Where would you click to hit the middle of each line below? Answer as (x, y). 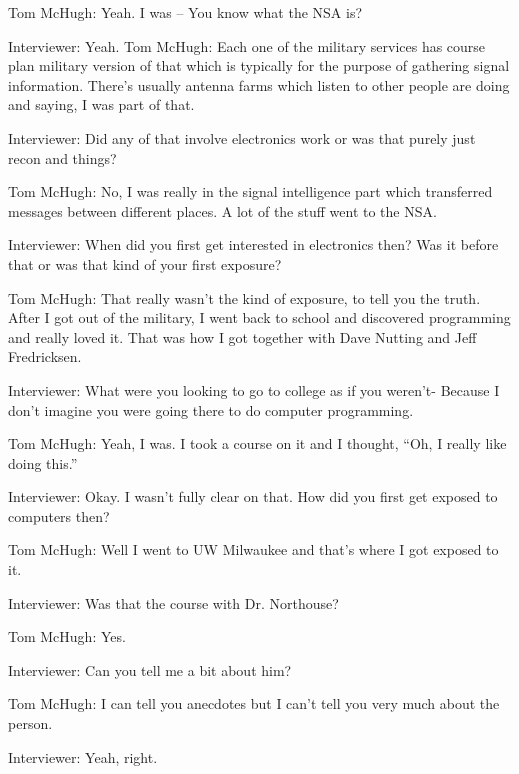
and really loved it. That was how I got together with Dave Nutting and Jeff (242, 336)
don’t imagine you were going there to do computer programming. (211, 409)
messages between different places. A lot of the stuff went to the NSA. (222, 210)
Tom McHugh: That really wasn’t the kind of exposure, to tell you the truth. (244, 297)
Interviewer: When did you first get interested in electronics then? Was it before (253, 244)
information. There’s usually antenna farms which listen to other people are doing (259, 84)
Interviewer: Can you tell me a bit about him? (150, 669)
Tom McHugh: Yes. (67, 636)
